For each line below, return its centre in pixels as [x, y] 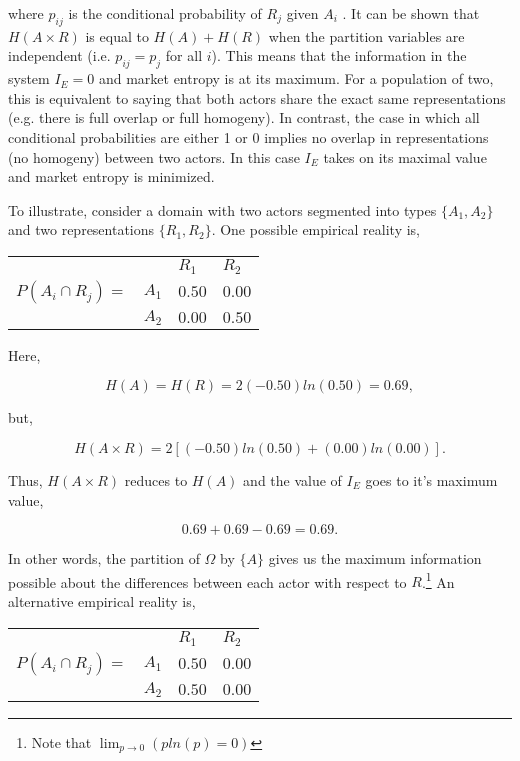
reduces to [156, 480]
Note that [61, 741]
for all [184, 55]
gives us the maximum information [375, 558]
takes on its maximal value [405, 156]
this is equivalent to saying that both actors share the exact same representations [257, 97]
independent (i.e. [59, 55]
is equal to [117, 35]
